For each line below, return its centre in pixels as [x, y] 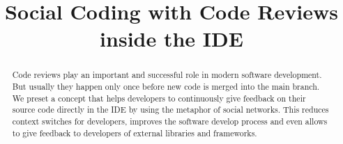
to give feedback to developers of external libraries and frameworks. [135, 133]
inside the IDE [171, 39]
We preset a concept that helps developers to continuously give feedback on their [159, 98]
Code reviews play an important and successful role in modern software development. [167, 75]
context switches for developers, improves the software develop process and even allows [170, 121]
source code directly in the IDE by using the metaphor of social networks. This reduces [170, 110]
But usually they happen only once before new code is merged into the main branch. [166, 87]
